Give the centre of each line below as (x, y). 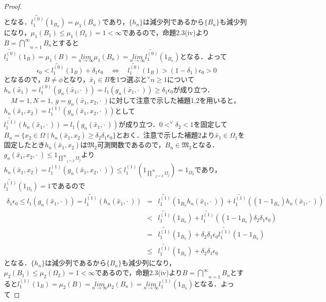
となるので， (24, 79)
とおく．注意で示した (150, 135)
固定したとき (24, 145)
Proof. (13, 6)
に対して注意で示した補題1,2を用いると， (174, 100)
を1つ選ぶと (128, 79)
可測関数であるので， (131, 145)
